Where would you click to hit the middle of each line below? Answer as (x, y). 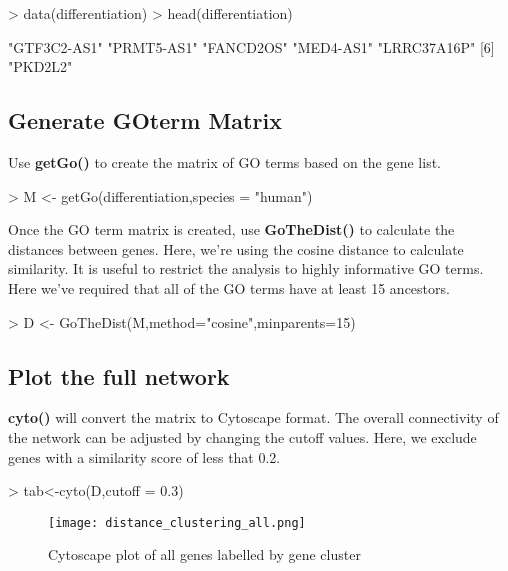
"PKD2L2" (40, 66)
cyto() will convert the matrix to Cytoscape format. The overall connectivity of (253, 417)
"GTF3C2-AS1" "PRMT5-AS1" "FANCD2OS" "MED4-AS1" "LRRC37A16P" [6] (251, 46)
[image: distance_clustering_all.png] (177, 522)
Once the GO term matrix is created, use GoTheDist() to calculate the (231, 229)
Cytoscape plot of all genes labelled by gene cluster (204, 554)
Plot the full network (119, 375)
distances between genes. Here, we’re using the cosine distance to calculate (236, 248)
